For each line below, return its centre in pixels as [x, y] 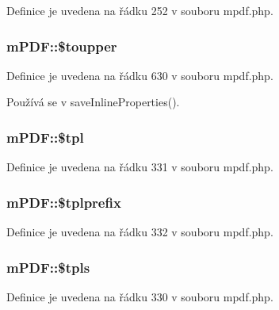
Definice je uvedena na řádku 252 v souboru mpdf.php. [140, 10]
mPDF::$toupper [62, 46]
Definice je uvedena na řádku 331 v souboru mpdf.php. [140, 167]
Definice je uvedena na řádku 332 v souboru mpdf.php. [140, 232]
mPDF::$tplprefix [64, 202]
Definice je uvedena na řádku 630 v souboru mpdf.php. [140, 75]
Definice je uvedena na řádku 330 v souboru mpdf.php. [140, 296]
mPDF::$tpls [48, 267]
